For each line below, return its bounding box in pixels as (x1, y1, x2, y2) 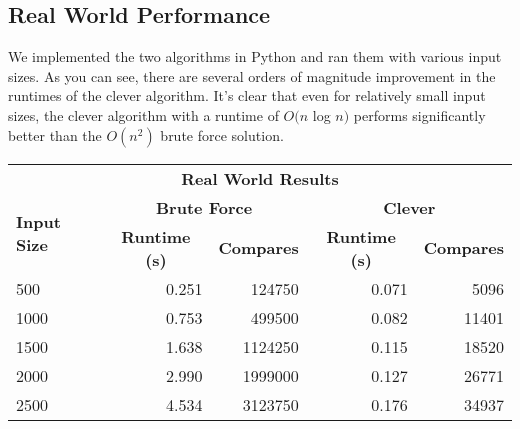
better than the (8, 124, 102, 145)
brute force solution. (160, 124, 284, 145)
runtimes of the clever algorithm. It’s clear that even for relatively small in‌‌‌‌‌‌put (8, 85, 486, 106)
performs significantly (353, 104, 486, 125)
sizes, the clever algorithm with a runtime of (8, 104, 279, 125)
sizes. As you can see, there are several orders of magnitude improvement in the (8, 65, 496, 86)
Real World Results (181, 166, 339, 190)
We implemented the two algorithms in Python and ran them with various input (8, 46, 502, 67)
